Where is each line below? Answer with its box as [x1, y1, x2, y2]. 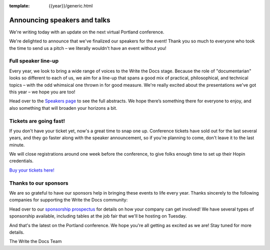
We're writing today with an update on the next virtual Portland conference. [9, 29, 164, 35]
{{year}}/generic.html [48, 3, 93, 8]
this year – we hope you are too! [9, 89, 75, 95]
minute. [9, 142, 25, 148]
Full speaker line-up [9, 57, 59, 64]
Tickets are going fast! [9, 117, 65, 124]
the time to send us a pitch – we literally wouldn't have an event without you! [9, 45, 166, 51]
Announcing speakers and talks [9, 15, 110, 24]
